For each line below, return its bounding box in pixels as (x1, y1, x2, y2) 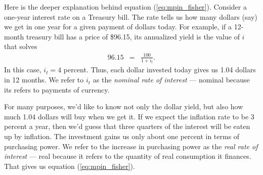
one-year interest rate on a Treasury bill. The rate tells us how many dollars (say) (4, 11, 257, 22)
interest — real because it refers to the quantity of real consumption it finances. (4, 151, 251, 161)
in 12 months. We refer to (4, 74, 84, 85)
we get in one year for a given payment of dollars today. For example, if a (4, 21, 232, 32)
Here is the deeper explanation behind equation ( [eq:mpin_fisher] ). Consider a (4, 2, 247, 12)
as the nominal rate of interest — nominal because (93, 74, 250, 85)
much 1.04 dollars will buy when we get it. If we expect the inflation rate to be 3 (4, 111, 254, 121)
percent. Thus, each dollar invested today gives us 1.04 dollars (63, 64, 256, 75)
